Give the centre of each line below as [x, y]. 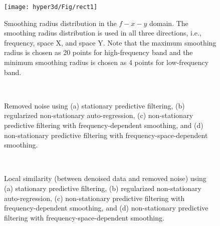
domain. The [169, 23]
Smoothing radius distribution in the [60, 23]
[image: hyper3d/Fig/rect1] [51, 7]
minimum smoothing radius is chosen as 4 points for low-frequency [106, 62]
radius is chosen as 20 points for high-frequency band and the [98, 52]
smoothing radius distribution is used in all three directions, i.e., [103, 33]
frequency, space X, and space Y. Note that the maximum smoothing [110, 42]
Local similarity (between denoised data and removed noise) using [105, 178]
